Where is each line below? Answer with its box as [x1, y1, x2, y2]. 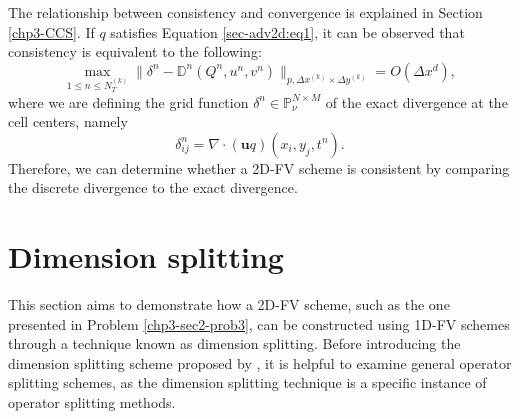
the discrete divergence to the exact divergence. [8, 177, 298, 198]
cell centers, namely [8, 111, 128, 132]
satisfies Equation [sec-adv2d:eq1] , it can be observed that [110, 21, 465, 42]
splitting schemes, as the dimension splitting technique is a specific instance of [8, 372, 487, 393]
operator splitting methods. [8, 392, 176, 413]
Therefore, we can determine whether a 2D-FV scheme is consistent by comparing [8, 157, 510, 178]
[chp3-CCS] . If [8, 21, 95, 42]
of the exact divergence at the [325, 91, 508, 112]
